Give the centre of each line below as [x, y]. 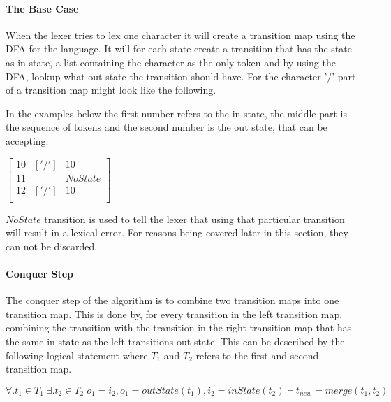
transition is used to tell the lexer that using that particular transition [194, 218]
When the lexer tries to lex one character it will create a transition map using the [180, 35]
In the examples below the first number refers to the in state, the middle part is [176, 113]
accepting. [27, 140]
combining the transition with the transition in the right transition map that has [179, 328]
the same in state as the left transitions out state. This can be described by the [175, 342]
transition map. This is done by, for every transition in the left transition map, [174, 314]
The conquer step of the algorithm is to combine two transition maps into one [172, 300]
